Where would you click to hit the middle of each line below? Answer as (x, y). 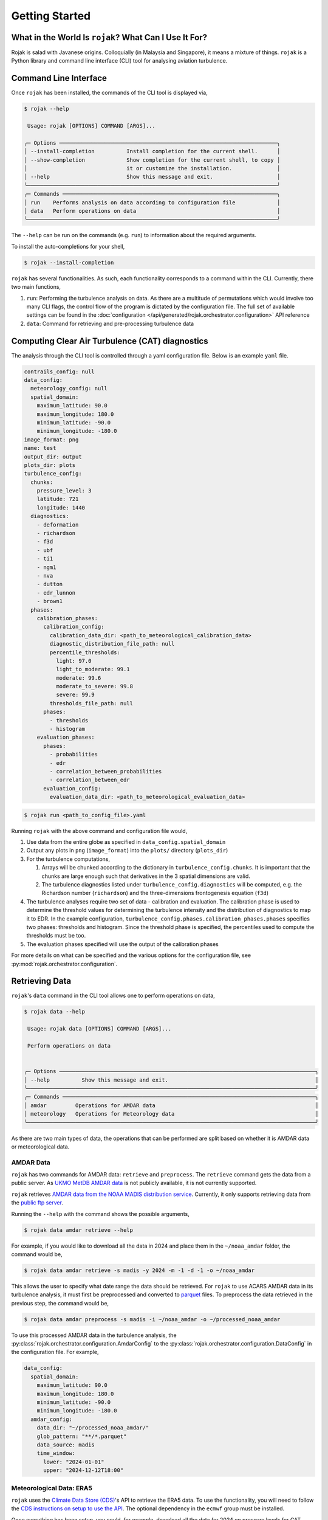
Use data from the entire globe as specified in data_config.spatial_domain (126, 842)
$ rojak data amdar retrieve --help (79, 1230)
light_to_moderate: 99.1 (93, 669)
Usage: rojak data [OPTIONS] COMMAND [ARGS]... (100, 1029)
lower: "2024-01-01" (74, 1462)
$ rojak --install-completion (69, 262)
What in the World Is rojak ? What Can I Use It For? (109, 37)
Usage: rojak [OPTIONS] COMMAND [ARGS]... (92, 126)
